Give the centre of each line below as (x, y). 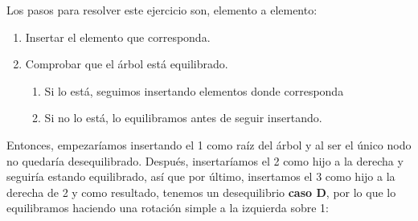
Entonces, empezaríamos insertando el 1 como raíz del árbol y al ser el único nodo (209, 144)
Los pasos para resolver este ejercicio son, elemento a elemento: (162, 10)
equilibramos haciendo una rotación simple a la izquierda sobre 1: (168, 208)
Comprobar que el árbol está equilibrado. (127, 64)
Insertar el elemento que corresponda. (118, 37)
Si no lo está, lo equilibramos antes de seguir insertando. (183, 118)
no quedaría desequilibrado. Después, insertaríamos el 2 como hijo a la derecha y (205, 160)
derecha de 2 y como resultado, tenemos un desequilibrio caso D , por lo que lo (201, 192)
